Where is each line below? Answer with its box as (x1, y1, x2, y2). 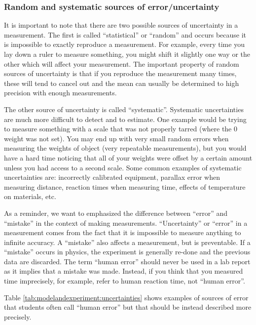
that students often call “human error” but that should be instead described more (4, 302, 252, 312)
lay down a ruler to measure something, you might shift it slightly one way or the (4, 49, 250, 59)
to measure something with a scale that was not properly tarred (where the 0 (4, 123, 238, 134)
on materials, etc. (4, 191, 56, 202)
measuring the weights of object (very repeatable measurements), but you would (4, 143, 247, 153)
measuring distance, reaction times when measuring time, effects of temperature (4, 181, 246, 192)
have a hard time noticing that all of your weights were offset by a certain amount (4, 152, 253, 162)
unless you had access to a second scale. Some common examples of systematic (4, 162, 242, 172)
